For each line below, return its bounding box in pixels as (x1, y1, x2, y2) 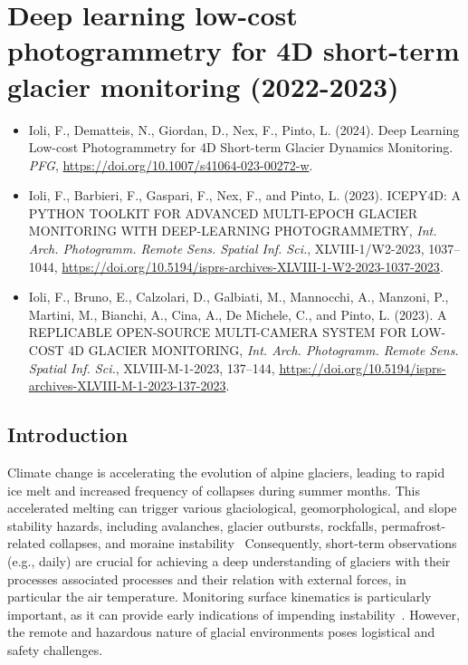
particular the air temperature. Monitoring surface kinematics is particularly (7, 587, 432, 606)
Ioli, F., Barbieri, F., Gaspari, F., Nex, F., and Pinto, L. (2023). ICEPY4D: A (28, 186, 461, 205)
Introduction (7, 420, 129, 448)
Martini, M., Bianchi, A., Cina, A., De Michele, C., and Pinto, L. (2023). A (28, 304, 447, 323)
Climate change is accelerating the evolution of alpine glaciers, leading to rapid (7, 463, 445, 482)
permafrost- (381, 516, 446, 535)
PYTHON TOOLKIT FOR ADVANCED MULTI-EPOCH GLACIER (28, 203, 418, 222)
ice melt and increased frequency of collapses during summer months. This (7, 480, 420, 499)
